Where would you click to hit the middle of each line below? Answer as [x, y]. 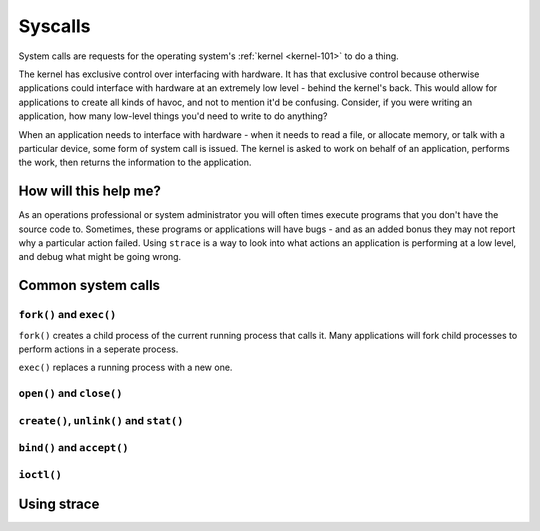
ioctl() [40, 474]
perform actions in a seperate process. [98, 349]
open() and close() [70, 393]
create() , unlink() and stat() [101, 420]
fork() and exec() [67, 315]
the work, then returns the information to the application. [135, 162]
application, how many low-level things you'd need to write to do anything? [173, 116]
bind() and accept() [73, 448]
